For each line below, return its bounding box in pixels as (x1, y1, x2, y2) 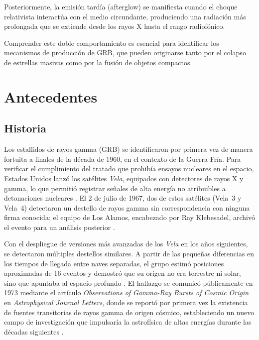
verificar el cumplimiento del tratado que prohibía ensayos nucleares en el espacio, (4, 163, 254, 174)
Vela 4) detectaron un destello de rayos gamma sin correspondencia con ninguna (4, 202, 250, 213)
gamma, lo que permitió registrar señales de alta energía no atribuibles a (4, 183, 226, 193)
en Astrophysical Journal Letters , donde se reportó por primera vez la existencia (4, 297, 248, 308)
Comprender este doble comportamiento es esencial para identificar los (4, 37, 219, 48)
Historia (4, 120, 46, 136)
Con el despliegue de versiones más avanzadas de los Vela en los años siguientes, (4, 238, 248, 249)
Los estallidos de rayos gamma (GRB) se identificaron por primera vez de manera (4, 144, 253, 154)
